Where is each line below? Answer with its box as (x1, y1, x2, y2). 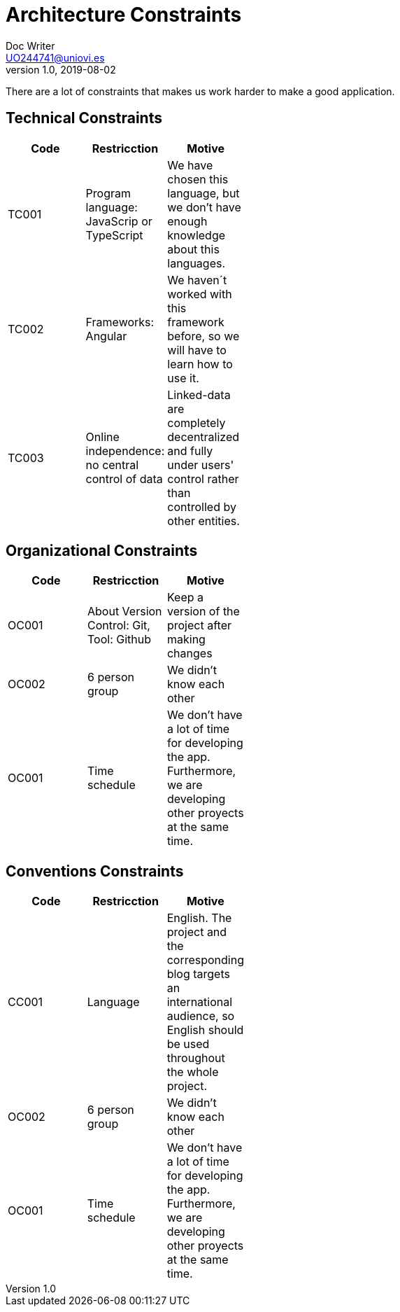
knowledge (167, 228, 226, 242)
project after (166, 618, 231, 633)
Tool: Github (87, 632, 151, 647)
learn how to (167, 356, 233, 371)
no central (85, 457, 139, 472)
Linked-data (167, 387, 231, 402)
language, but (167, 186, 240, 200)
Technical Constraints (6, 109, 162, 127)
